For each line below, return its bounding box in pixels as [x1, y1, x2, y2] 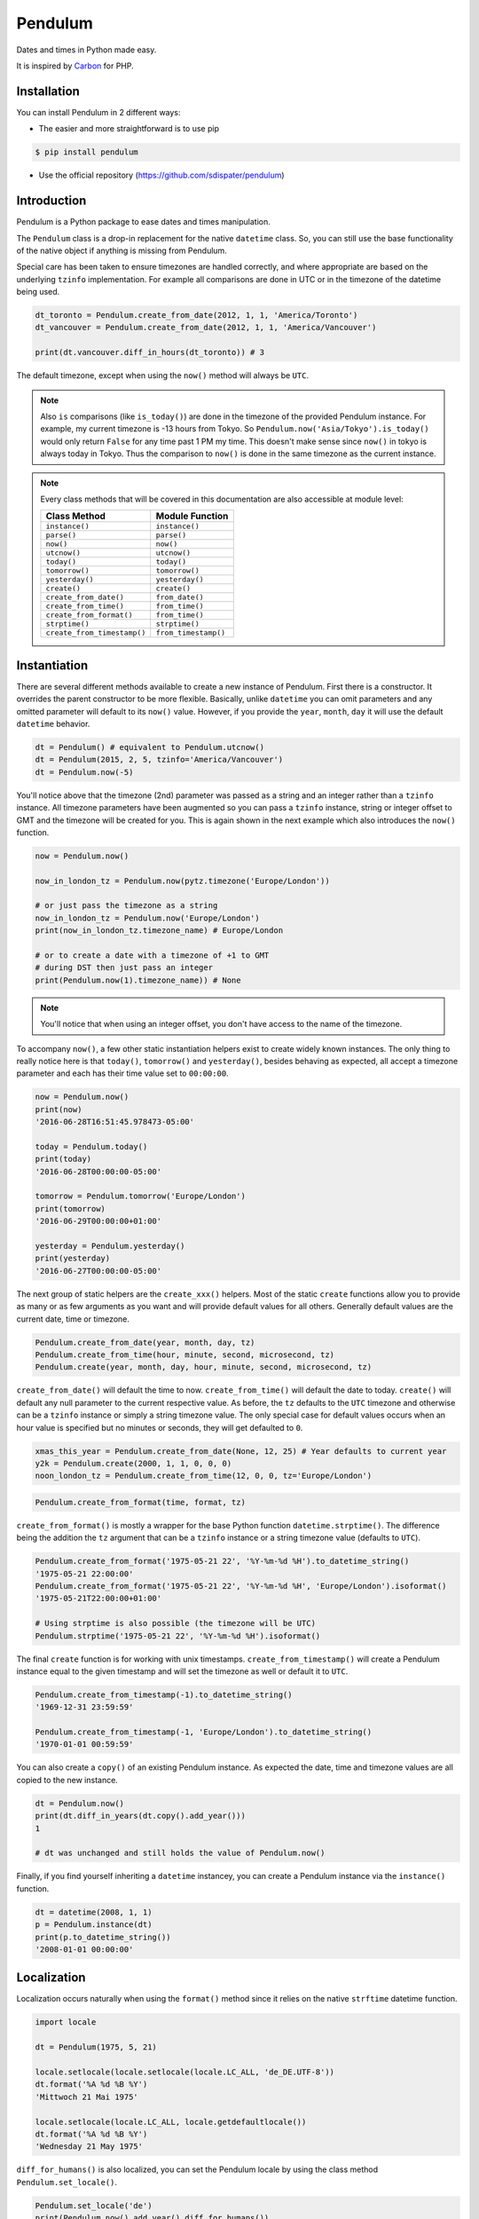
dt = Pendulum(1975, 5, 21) [35, 2042, 157, 2052]
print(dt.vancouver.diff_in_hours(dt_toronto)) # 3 [35, 347, 265, 358]
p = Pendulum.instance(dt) [35, 1920, 153, 1930]
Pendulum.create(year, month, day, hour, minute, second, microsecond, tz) [35, 1362, 373, 1372]
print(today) [35, 1154, 92, 1165]
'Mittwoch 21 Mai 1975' [35, 2091, 139, 2102]
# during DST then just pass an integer [35, 963, 213, 973]
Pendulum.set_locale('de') [35, 2200, 153, 2210]
